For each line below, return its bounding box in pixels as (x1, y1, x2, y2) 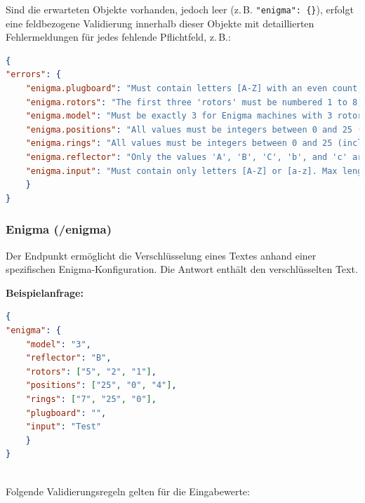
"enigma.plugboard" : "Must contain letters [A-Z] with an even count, (25, 83, 363, 94)
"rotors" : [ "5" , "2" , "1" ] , (25, 366, 157, 377)
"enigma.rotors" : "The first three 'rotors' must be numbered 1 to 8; (25, 97, 363, 107)
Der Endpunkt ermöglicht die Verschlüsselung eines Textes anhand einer (6, 248, 317, 262)
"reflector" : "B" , (25, 353, 112, 363)
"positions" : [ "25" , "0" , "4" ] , (25, 380, 177, 391)
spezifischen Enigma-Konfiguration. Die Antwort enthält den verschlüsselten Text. (6, 262, 358, 276)
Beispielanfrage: (6, 285, 84, 300)
